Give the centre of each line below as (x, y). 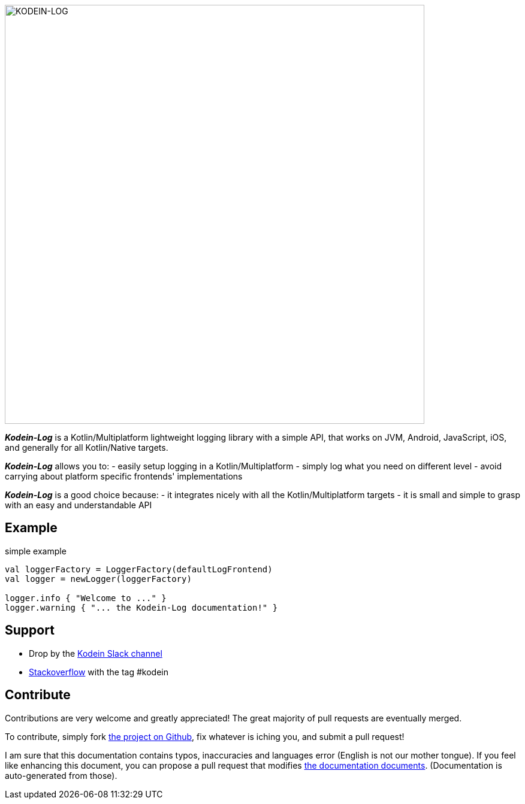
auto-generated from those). (61, 775)
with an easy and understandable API (79, 505)
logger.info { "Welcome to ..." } (86, 598)
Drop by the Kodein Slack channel (96, 653)
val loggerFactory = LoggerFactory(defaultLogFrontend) (139, 569)
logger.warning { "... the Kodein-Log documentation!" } (141, 607)
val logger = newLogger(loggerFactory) (98, 579)
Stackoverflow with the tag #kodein (99, 672)
